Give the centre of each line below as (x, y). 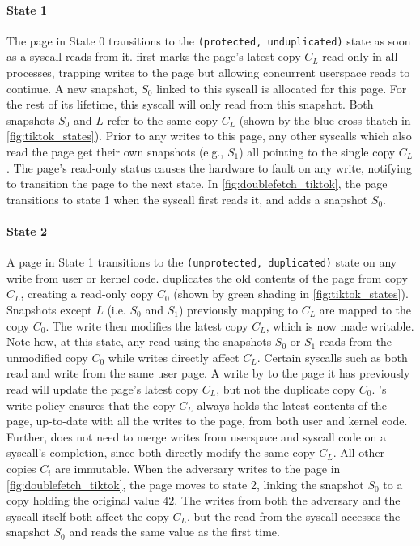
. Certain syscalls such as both (332, 357)
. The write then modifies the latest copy (147, 325)
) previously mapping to (238, 310)
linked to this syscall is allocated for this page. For (282, 88)
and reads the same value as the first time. (174, 532)
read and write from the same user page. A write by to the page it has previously (208, 373)
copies (21, 468)
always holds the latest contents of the (292, 405)
